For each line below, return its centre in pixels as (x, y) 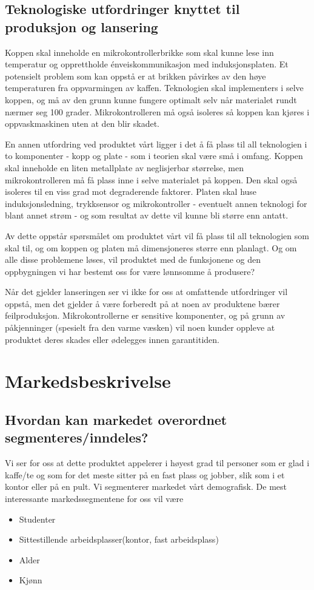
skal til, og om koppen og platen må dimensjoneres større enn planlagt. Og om (151, 247)
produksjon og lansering (82, 26)
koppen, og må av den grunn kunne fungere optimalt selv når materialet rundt (151, 99)
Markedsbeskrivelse (88, 381)
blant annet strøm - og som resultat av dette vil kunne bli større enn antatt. (147, 215)
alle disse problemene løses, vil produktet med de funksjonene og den (133, 259)
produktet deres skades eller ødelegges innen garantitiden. (112, 339)
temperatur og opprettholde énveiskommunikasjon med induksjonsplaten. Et (147, 64)
